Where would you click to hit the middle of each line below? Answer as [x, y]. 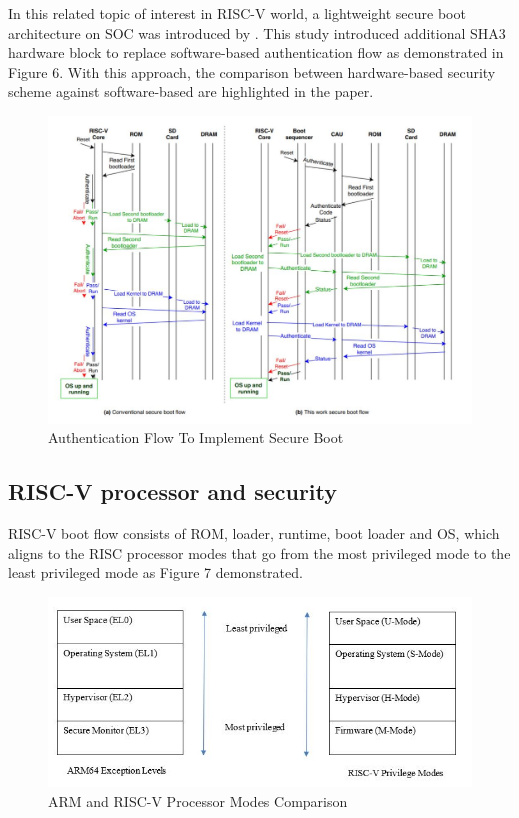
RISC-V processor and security [173, 491]
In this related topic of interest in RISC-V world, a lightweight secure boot [237, 13]
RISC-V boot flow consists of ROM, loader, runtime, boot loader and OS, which [254, 533]
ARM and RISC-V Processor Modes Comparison [198, 800]
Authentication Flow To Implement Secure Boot [196, 437]
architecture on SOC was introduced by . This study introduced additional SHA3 [257, 32]
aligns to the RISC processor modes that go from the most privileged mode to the [259, 552]
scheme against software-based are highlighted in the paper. [191, 91]
